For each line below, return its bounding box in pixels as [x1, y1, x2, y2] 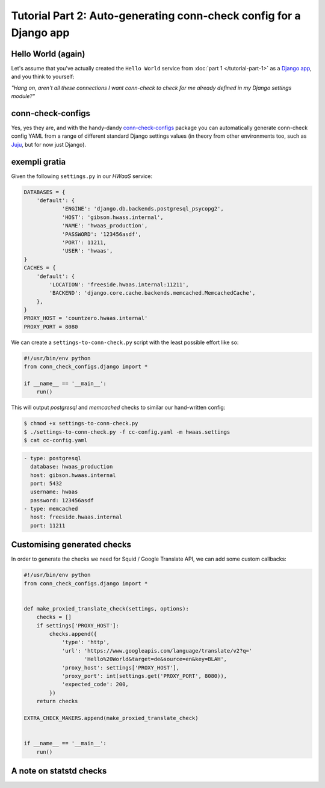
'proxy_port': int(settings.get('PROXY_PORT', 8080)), [61, 673, 227, 680]
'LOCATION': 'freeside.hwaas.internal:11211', [49, 281, 189, 288]
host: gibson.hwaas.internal [30, 472, 117, 478]
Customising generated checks [11, 540, 132, 550]
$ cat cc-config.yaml [23, 437, 88, 444]
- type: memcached [23, 505, 78, 513]
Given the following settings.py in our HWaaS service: [11, 172, 153, 180]
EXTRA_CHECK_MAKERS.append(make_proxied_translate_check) [23, 715, 199, 721]
